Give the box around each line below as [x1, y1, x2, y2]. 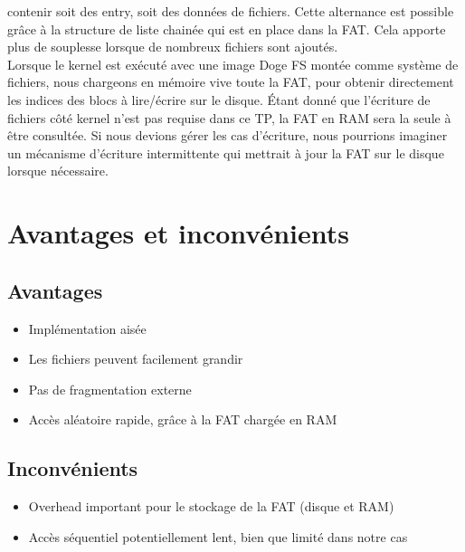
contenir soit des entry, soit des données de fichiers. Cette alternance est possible [7, 2, 454, 20]
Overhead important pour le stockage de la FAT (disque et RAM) [28, 497, 394, 516]
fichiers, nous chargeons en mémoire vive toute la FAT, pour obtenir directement [7, 72, 454, 91]
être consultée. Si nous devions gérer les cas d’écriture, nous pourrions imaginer [7, 126, 448, 145]
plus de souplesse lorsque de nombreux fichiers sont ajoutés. [7, 37, 338, 56]
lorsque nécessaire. [7, 161, 109, 180]
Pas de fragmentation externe [28, 379, 192, 398]
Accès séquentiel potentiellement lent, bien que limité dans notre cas [28, 527, 408, 546]
